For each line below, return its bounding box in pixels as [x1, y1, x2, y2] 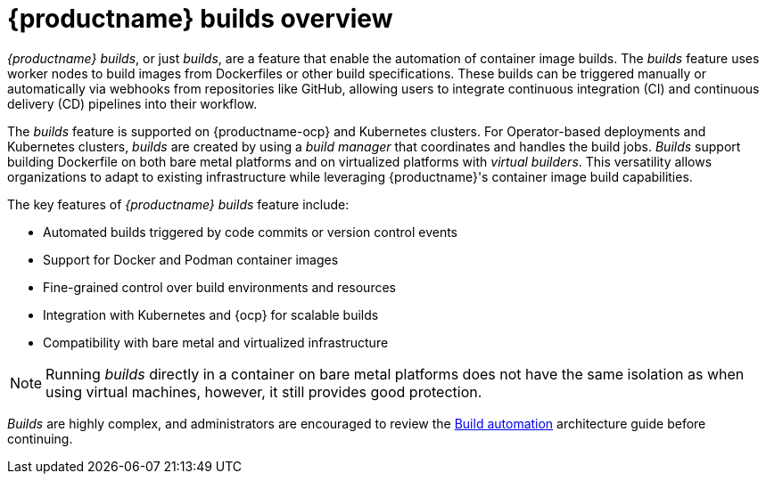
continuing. [7, 430, 73, 446]
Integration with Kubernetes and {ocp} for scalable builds [43, 306, 379, 322]
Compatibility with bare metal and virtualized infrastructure [43, 334, 389, 350]
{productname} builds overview [7, 4, 393, 34]
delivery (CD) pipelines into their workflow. [7, 95, 258, 111]
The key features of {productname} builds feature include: [7, 196, 350, 212]
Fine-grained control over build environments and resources [43, 279, 396, 295]
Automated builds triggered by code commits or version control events [43, 224, 457, 240]
